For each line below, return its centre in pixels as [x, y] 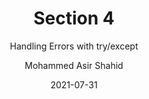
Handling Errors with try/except [74, 46]
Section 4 [74, 18]
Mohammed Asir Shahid [74, 65]
